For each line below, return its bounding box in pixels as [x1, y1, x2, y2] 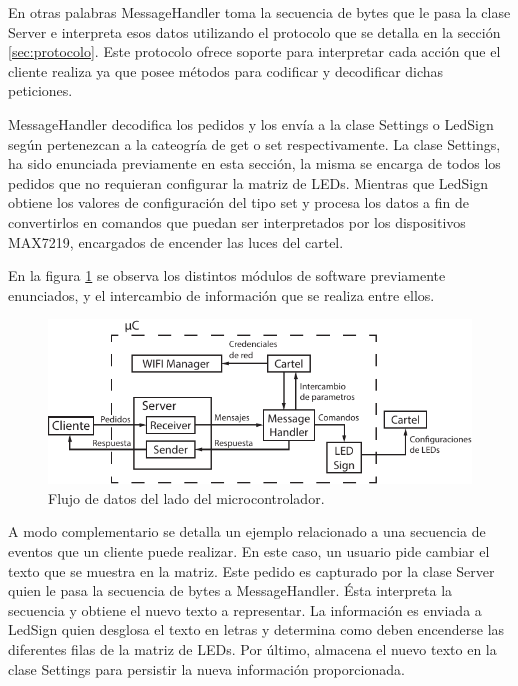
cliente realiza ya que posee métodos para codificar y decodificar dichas [8, 60, 444, 81]
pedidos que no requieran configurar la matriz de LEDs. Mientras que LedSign [8, 172, 489, 193]
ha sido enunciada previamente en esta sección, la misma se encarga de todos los [8, 153, 501, 174]
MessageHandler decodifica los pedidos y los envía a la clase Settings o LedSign [8, 113, 494, 134]
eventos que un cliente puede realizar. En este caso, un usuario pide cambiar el [8, 541, 490, 562]
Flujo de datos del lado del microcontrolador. [48, 487, 325, 508]
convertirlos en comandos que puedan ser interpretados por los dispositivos [8, 211, 466, 232]
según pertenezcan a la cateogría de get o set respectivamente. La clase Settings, [8, 133, 501, 154]
